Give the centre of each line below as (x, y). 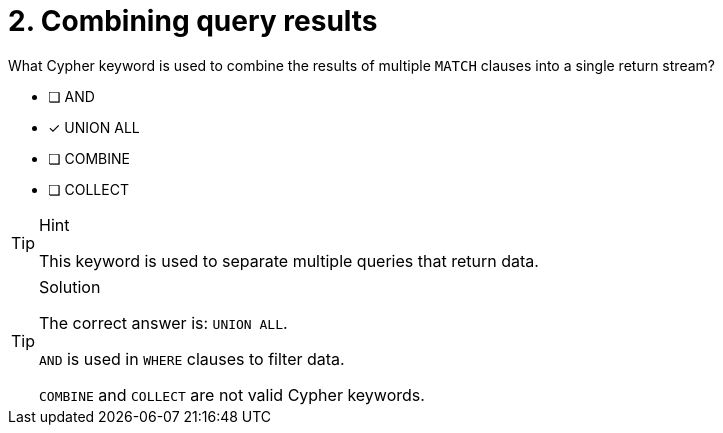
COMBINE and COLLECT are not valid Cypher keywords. (232, 394)
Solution (70, 286)
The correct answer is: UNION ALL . (163, 322)
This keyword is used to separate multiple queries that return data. (289, 260)
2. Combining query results (193, 21)
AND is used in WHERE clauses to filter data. (192, 358)
